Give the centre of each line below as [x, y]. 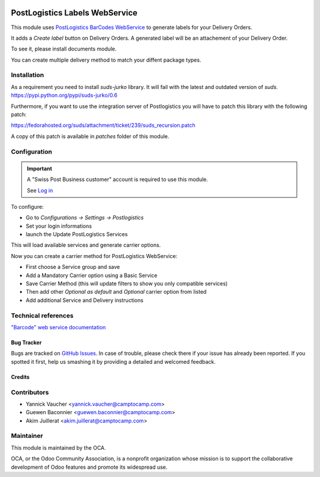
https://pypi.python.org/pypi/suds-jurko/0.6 [64, 96]
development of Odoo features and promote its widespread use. [89, 467]
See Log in [40, 190]
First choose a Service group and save [73, 267]
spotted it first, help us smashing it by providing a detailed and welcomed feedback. [113, 361]
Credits [20, 377]
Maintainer [27, 436]
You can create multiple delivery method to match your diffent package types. [106, 60]
